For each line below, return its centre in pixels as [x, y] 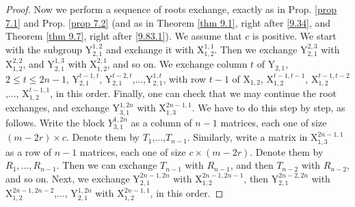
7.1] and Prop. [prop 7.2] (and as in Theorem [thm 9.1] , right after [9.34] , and [168, 22]
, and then [252, 165]
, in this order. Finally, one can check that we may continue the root [194, 93]
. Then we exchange [256, 49]
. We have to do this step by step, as [268, 108]
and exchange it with [150, 49]
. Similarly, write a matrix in [247, 137]
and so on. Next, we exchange [68, 178]
